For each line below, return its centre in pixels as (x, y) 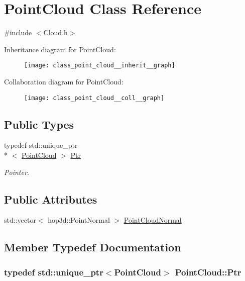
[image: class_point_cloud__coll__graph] (94, 98)
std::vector (20, 220)
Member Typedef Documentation (93, 247)
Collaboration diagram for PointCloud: (64, 81)
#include (18, 32)
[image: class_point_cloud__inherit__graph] (100, 66)
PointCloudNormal (153, 220)
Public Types (39, 124)
